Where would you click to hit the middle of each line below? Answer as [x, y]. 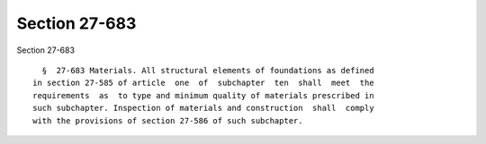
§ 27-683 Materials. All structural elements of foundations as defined [208, 70]
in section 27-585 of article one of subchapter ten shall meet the [203, 83]
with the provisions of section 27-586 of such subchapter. [168, 120]
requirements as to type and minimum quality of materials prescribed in [203, 95]
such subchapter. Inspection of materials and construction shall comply [203, 108]
